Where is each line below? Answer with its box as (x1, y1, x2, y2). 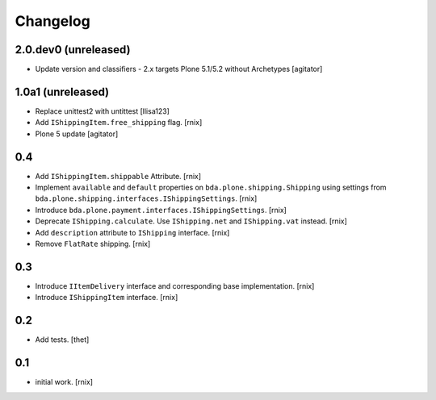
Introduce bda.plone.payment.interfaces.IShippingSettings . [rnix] (35, 205, 287, 215)
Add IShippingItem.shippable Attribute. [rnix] (35, 171, 202, 181)
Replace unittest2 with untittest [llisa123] (35, 106, 170, 116)
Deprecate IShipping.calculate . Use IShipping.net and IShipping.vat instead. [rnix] (35, 216, 347, 226)
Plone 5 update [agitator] (35, 129, 119, 139)
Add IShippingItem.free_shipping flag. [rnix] (35, 118, 203, 127)
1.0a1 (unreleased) (15, 85, 110, 98)
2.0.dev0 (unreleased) (15, 43, 131, 56)
